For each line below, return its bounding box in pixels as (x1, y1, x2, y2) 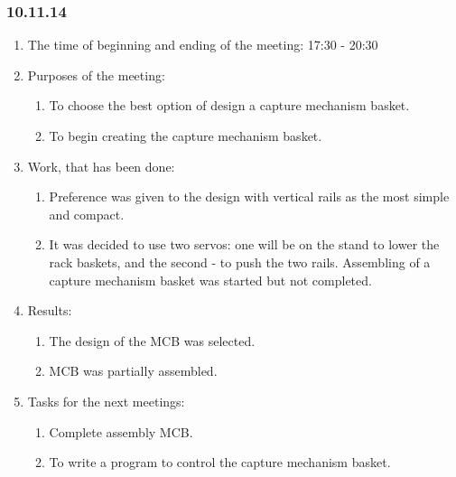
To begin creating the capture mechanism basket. (49, 126, 322, 145)
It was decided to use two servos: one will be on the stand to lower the (49, 235, 440, 254)
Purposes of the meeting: (27, 65, 165, 84)
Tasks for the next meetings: (27, 391, 185, 410)
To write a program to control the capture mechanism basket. (49, 453, 391, 472)
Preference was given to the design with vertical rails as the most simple (49, 187, 450, 206)
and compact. (49, 204, 125, 223)
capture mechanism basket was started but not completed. (49, 270, 372, 289)
